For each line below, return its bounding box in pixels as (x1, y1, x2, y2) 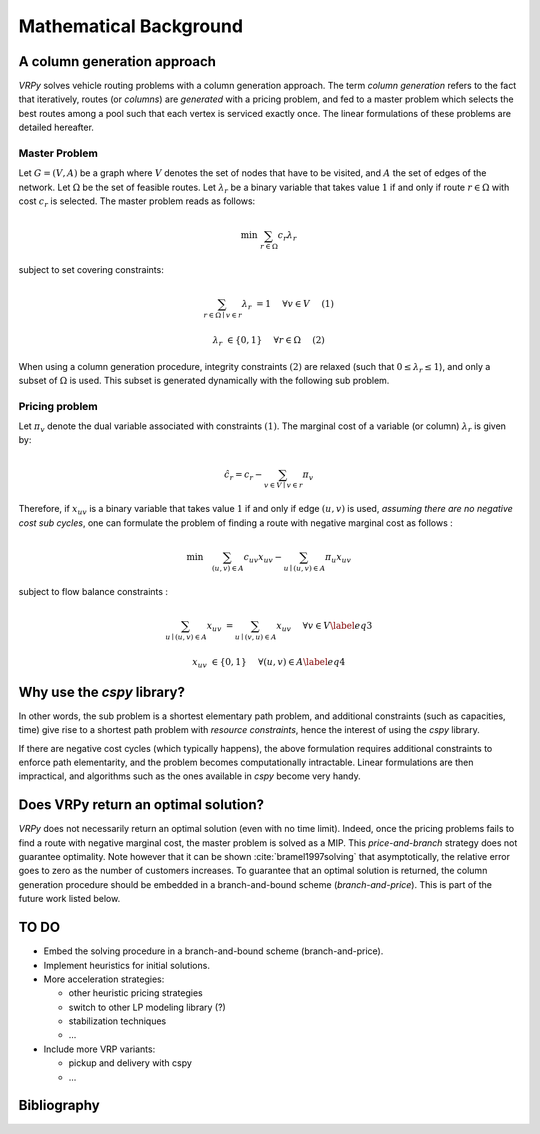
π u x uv (325, 551, 352, 565)
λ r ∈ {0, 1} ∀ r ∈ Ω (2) (212, 334, 325, 348)
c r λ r (277, 230, 297, 244)
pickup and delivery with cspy (68, 1057, 192, 1069)
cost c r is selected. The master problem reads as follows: (18, 195, 256, 209)
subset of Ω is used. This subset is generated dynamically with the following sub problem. (18, 374, 390, 386)
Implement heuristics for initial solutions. (43, 959, 210, 971)
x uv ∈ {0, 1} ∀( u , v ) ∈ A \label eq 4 (191, 656, 346, 670)
